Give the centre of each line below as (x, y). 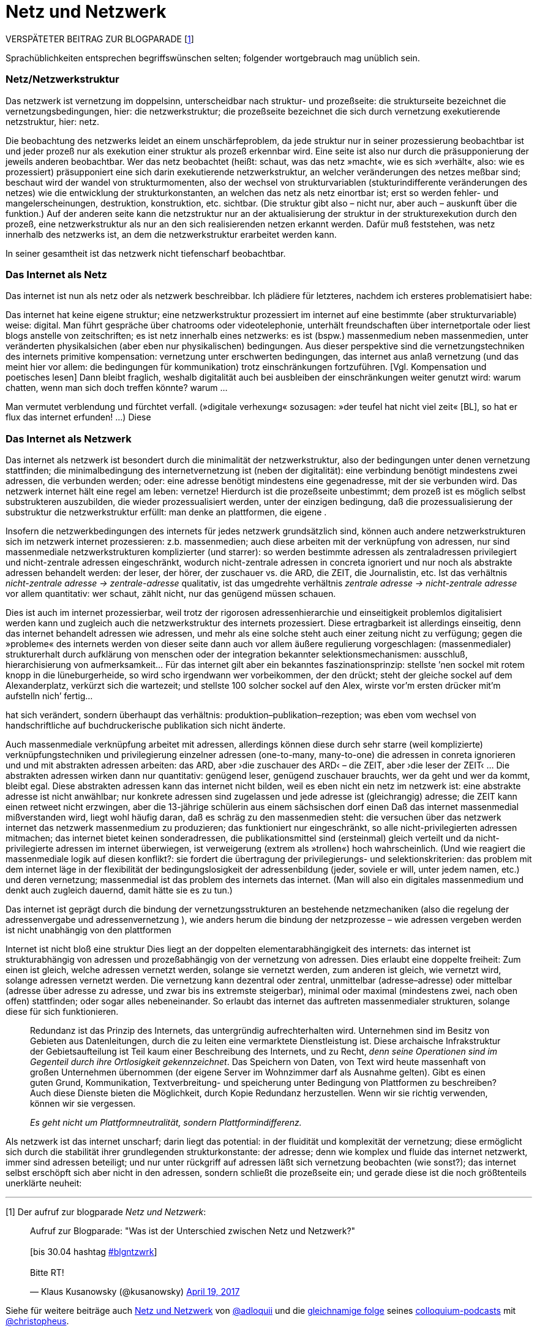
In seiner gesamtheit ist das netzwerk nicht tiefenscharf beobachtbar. (146, 253)
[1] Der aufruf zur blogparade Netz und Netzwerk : (106, 1212)
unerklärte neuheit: (44, 1183)
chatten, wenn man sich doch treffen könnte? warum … (117, 388)
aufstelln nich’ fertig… (49, 696)
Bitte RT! (47, 1272)
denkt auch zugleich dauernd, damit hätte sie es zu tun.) (119, 890)
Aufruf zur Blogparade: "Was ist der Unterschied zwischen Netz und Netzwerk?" (193, 1231)
